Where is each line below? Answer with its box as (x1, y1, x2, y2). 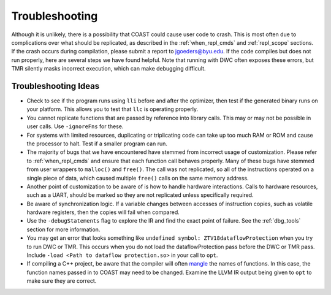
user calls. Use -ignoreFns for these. (26, 123, 124, 130)
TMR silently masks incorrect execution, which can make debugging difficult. (11, 65, 206, 72)
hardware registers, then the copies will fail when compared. (26, 209, 180, 216)
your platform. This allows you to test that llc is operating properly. (26, 105, 199, 113)
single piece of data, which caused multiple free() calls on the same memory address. (26, 174, 249, 182)
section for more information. (26, 226, 101, 233)
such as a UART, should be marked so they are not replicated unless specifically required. (26, 191, 254, 199)
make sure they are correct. (26, 277, 97, 285)
